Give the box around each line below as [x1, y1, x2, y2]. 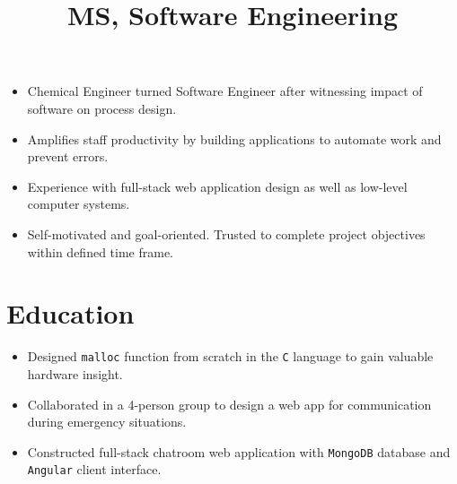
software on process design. [27, 99, 177, 117]
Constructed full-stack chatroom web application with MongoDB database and [27, 442, 451, 461]
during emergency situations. [27, 412, 187, 431]
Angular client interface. [27, 460, 162, 479]
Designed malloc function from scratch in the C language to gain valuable [27, 347, 434, 366]
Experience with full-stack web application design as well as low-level [27, 177, 408, 195]
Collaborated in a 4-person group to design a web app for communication [27, 394, 432, 413]
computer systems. [27, 194, 130, 213]
